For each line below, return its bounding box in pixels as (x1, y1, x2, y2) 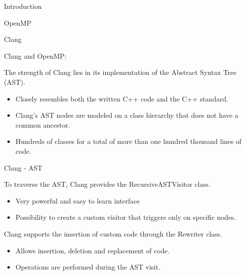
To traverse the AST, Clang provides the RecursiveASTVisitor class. (4, 179, 211, 189)
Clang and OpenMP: (4, 50, 67, 61)
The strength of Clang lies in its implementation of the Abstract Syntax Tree (4, 67, 237, 77)
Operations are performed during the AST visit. (15, 262, 160, 272)
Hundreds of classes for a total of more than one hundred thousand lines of (15, 136, 242, 146)
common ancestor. (15, 119, 70, 130)
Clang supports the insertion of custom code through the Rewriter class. (4, 228, 222, 239)
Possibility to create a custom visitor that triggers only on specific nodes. (15, 212, 236, 222)
